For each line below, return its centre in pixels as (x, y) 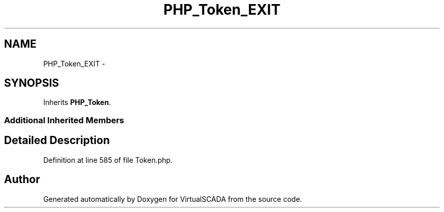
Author (22, 180)
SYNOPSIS (32, 83)
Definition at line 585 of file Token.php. (108, 160)
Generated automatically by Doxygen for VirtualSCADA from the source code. (173, 199)
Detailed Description (57, 140)
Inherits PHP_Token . (77, 102)
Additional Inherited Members (64, 120)
